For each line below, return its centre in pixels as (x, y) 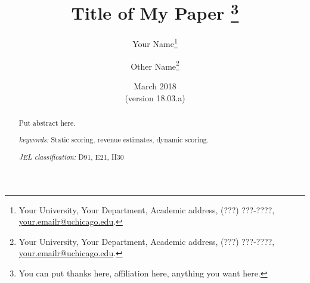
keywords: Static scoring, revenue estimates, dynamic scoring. (114, 140)
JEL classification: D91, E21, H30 (71, 157)
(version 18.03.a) (155, 97)
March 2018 (155, 85)
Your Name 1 (155, 43)
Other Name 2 (155, 65)
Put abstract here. (47, 122)
